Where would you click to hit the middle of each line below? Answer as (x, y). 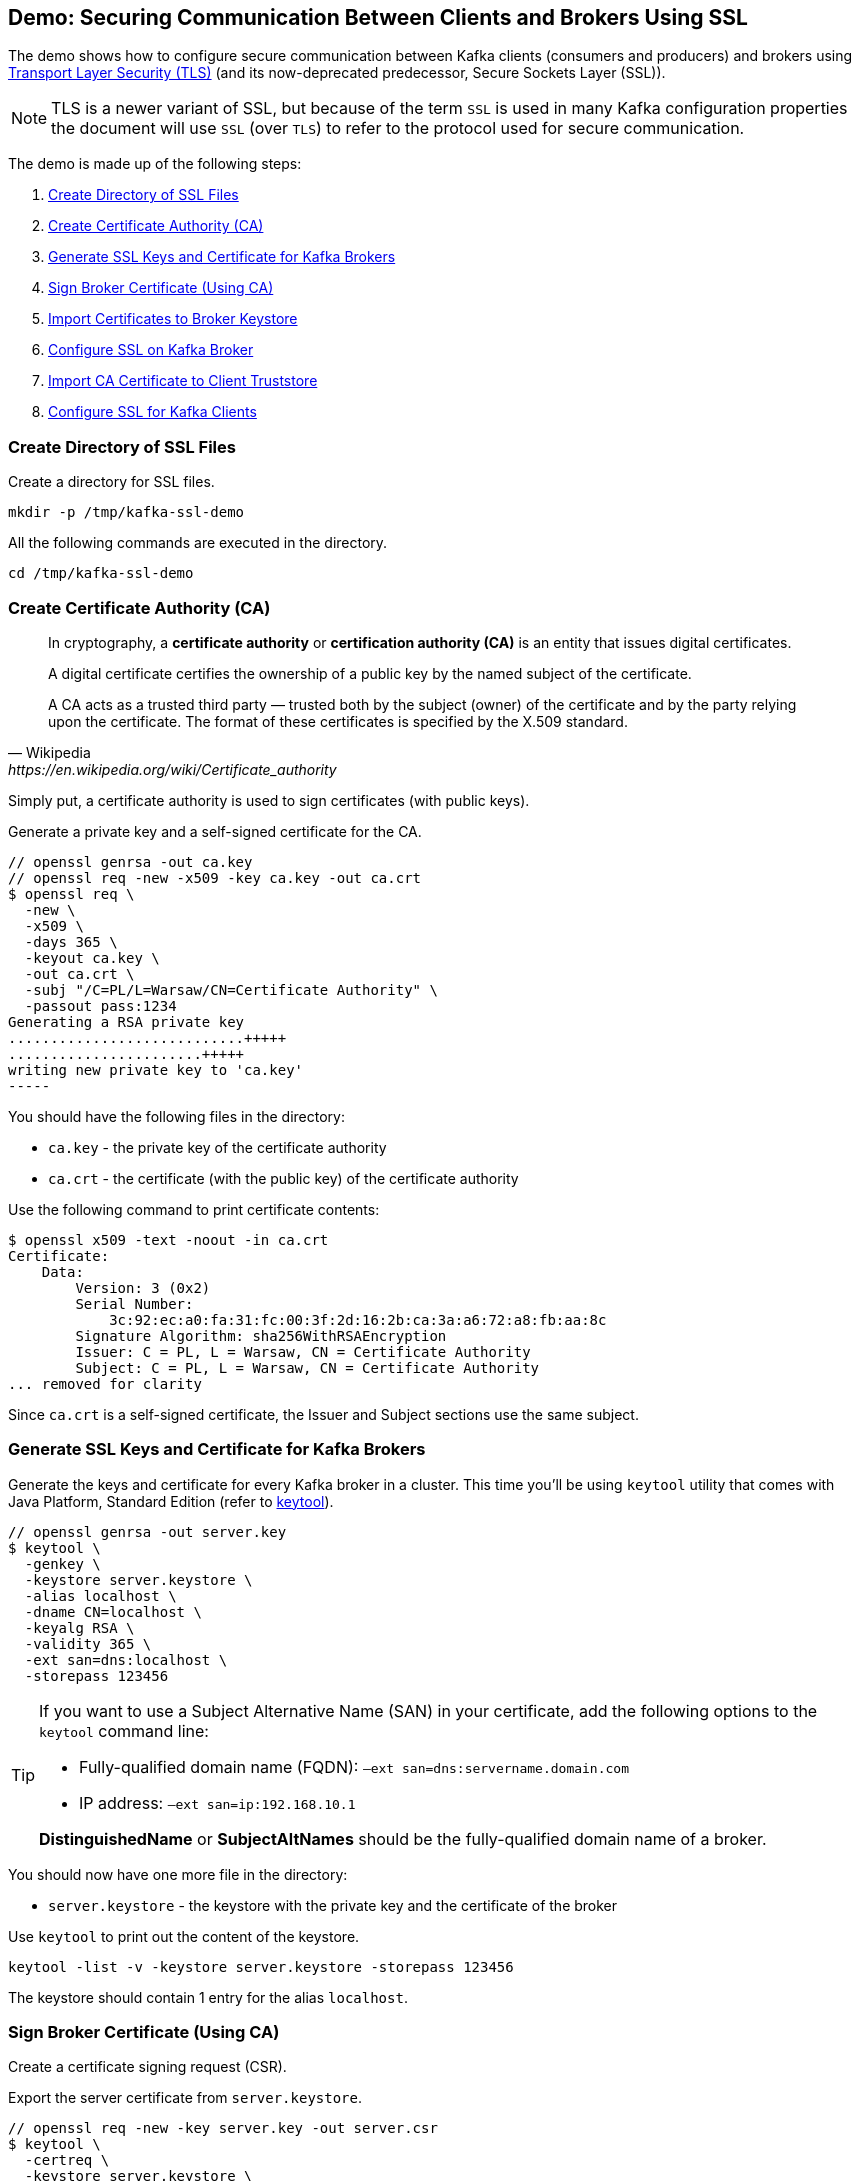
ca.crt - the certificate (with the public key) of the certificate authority (283, 1178)
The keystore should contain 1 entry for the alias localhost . (208, 1997)
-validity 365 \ (88, 1643)
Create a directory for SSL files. (111, 482)
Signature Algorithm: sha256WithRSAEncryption (261, 1335)
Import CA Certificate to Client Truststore (183, 381)
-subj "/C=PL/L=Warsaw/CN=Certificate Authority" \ (231, 989)
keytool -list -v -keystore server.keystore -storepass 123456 (261, 1966)
